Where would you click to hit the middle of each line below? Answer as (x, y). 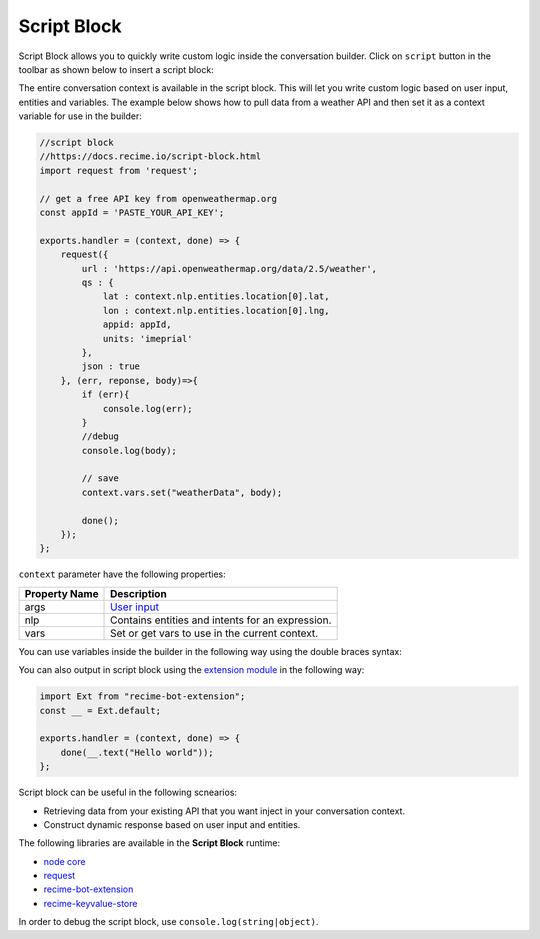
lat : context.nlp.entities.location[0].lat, (216, 296)
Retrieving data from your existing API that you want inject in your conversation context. (224, 811)
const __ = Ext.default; (100, 710)
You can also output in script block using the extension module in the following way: (191, 670)
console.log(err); (148, 408)
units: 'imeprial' (148, 338)
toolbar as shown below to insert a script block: (116, 69)
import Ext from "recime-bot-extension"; (142, 696)
